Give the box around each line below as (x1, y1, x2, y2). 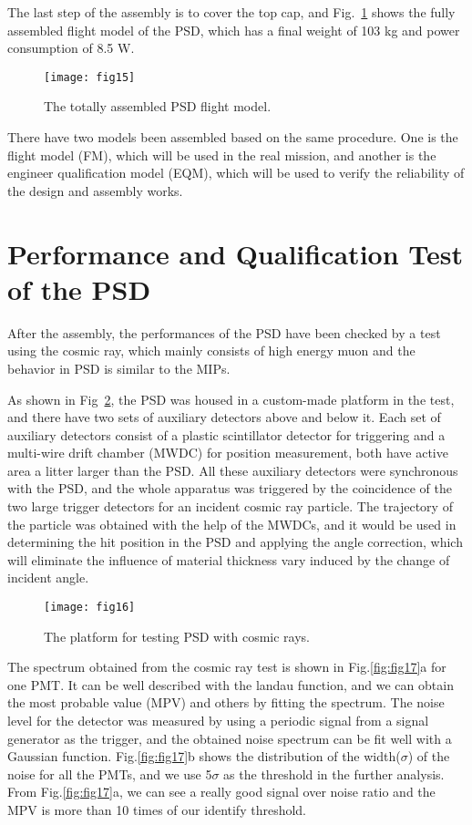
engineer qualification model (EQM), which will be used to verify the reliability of (7, 163, 465, 182)
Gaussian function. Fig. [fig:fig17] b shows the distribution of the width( (7, 747, 401, 766)
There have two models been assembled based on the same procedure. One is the (7, 128, 458, 147)
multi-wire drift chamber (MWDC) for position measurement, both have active (7, 443, 448, 462)
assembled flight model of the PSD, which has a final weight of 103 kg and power (7, 20, 460, 39)
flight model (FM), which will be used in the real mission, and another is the (7, 145, 436, 164)
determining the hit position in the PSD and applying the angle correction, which (7, 532, 463, 552)
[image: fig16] (44, 601, 136, 614)
